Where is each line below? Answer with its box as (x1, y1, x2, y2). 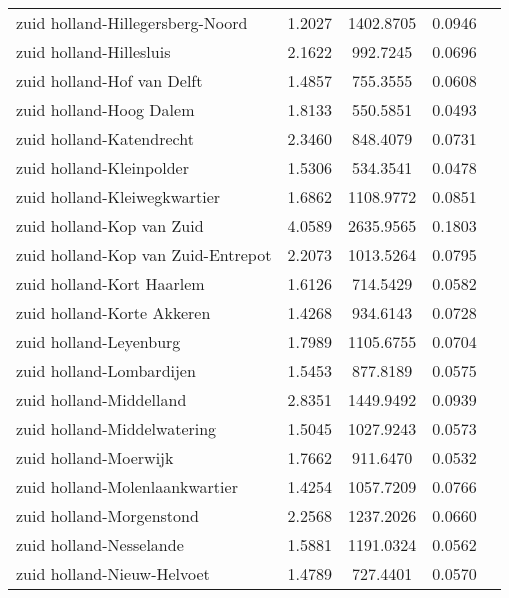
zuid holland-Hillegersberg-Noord (16, 11, 248, 34)
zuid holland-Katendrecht (16, 127, 194, 150)
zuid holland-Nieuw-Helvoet (16, 562, 210, 585)
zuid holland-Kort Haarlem (16, 272, 205, 295)
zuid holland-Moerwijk (16, 446, 174, 469)
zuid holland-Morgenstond (16, 504, 199, 527)
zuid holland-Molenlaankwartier (16, 475, 238, 498)
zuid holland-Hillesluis (16, 40, 171, 63)
